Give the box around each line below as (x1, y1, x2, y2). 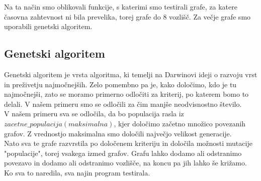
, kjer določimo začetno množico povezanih (114, 118, 246, 128)
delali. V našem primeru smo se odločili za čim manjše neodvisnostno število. (4, 98, 242, 109)
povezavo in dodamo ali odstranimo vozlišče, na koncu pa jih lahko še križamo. (4, 157, 247, 168)
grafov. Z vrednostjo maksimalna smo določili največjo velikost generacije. (4, 128, 232, 138)
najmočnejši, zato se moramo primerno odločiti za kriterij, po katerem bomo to (4, 89, 249, 99)
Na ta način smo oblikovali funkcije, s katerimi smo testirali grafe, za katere (4, 2, 237, 12)
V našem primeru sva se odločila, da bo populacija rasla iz (4, 108, 184, 119)
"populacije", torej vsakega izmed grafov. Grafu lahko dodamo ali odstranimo (4, 147, 242, 158)
